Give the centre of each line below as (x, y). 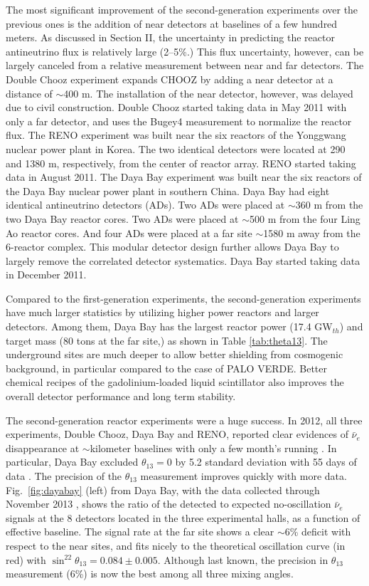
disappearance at (43, 448)
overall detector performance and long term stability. (121, 396)
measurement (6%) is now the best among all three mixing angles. (150, 574)
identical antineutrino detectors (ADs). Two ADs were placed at (145, 205)
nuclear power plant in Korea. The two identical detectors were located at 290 (176, 148)
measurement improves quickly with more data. (244, 476)
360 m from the (329, 205)
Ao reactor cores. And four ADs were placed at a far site (129, 232)
